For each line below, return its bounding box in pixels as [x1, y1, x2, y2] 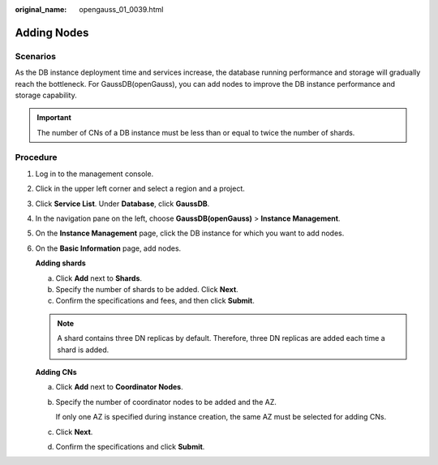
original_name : [15, 5, 67, 14]
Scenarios [15, 50, 57, 62]
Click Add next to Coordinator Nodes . [55, 382, 183, 392]
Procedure [15, 152, 58, 163]
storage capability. [15, 90, 77, 100]
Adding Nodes [15, 25, 89, 40]
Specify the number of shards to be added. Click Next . [55, 284, 238, 294]
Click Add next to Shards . [55, 273, 142, 283]
